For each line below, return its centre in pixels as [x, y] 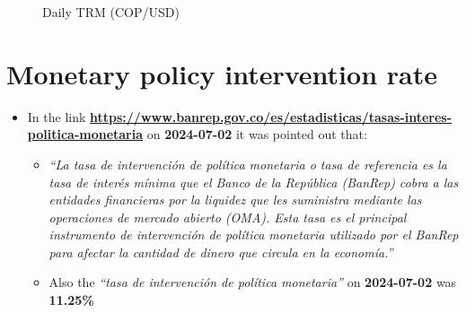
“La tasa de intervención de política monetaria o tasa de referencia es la [248, 164]
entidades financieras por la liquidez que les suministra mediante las [235, 200]
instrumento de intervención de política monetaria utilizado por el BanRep [254, 235]
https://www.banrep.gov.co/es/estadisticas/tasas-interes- [271, 116]
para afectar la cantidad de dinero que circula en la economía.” [221, 252]
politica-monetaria [85, 134]
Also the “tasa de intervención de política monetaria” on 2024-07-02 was [253, 282]
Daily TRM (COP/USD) [111, 12]
